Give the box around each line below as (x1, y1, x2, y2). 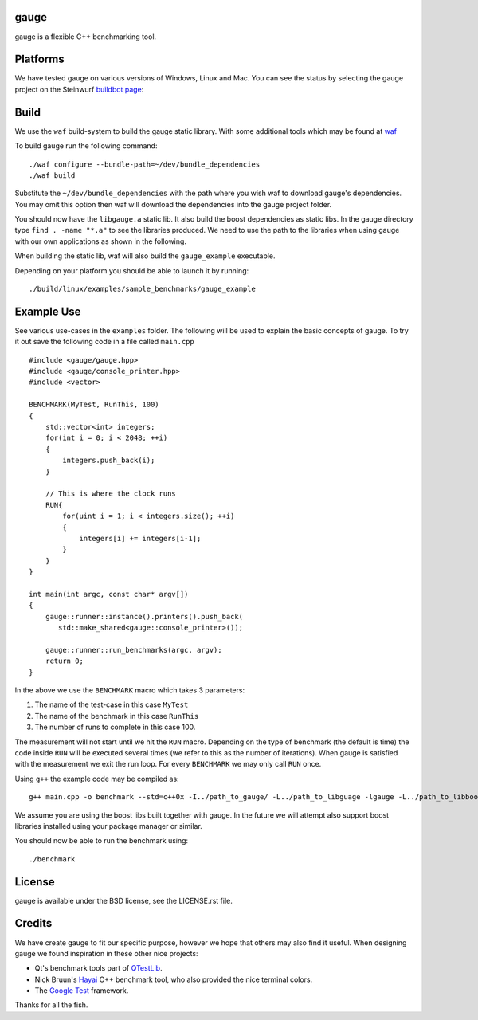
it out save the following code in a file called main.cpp (14, 337, 194, 347)
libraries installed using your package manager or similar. (14, 821, 202, 830)
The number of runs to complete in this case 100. (34, 722, 196, 732)
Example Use (14, 304, 81, 318)
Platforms (14, 53, 65, 66)
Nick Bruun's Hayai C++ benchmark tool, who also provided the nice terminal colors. (34, 975, 313, 984)
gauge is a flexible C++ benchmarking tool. (14, 32, 157, 41)
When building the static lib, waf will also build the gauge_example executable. (14, 251, 276, 261)
